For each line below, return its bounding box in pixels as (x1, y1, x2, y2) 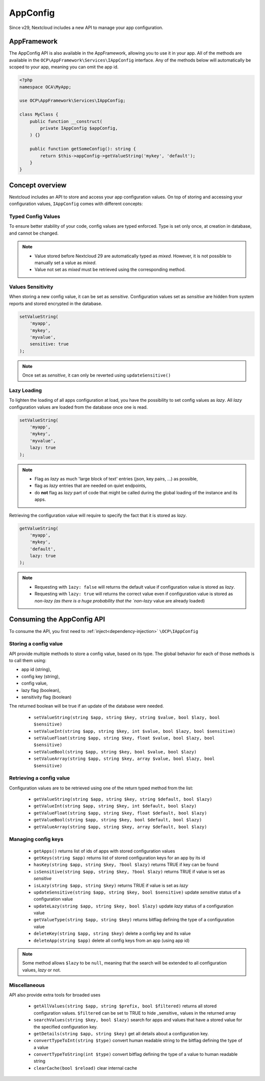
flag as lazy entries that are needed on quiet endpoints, (34, 482, 147, 489)
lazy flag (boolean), (21, 687, 61, 693)
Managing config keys (9, 836, 64, 843)
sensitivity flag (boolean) (21, 694, 72, 700)
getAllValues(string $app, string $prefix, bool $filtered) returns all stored (33, 1003, 217, 1009)
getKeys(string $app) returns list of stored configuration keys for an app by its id (33, 855, 206, 861)
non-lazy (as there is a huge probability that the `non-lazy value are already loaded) (34, 598, 205, 603)
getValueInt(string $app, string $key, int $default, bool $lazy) (33, 803, 197, 809)
